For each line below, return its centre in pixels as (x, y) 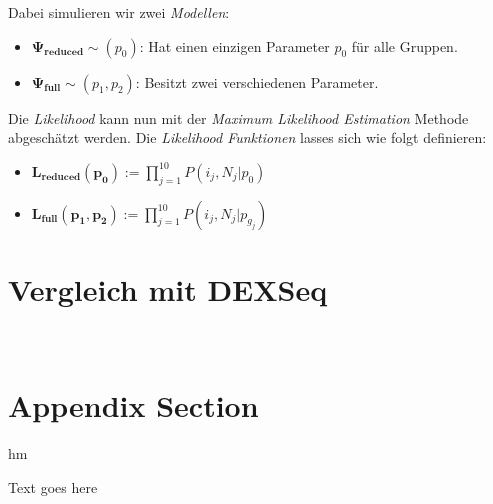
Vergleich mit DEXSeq (168, 288)
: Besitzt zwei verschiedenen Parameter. (257, 81)
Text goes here (53, 487)
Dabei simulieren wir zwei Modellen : (119, 12)
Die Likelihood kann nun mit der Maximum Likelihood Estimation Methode (238, 117)
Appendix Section (133, 405)
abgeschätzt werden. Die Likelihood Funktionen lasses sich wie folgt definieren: (247, 137)
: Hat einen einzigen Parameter (234, 45)
